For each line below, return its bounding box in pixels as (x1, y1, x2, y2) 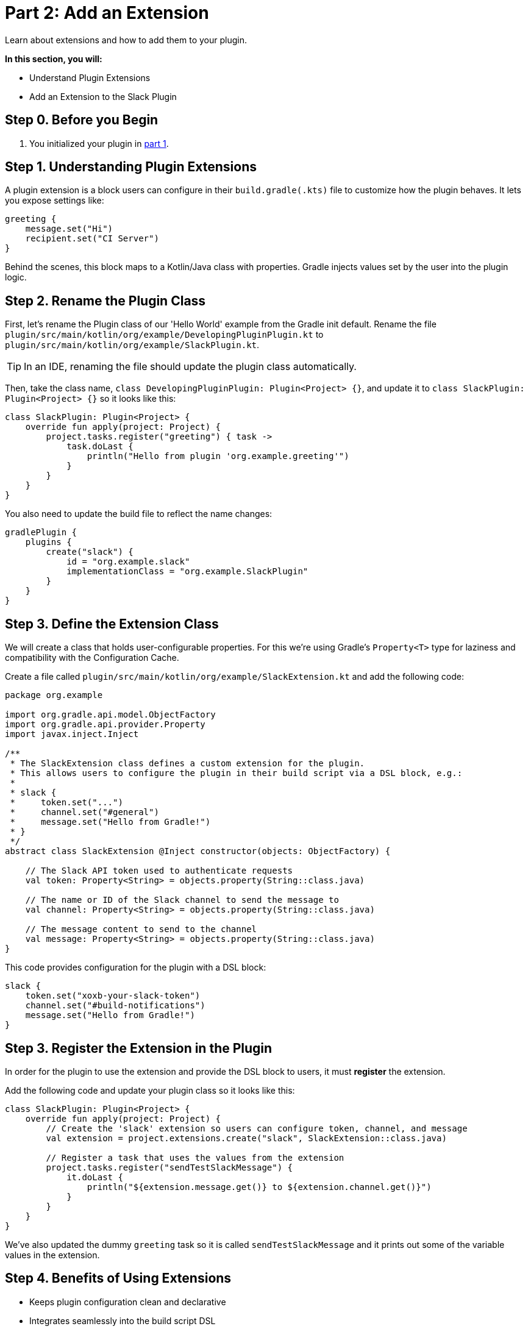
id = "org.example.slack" (66, 557, 190, 567)
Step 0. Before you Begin (5, 112, 159, 128)
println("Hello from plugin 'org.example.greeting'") (87, 451, 349, 461)
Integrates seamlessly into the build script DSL (29, 1315, 216, 1326)
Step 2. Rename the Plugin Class (5, 293, 206, 308)
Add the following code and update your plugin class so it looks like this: (5, 1085, 295, 1096)
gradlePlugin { (5, 527, 77, 538)
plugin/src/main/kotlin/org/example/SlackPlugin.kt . (5, 340, 260, 351)
